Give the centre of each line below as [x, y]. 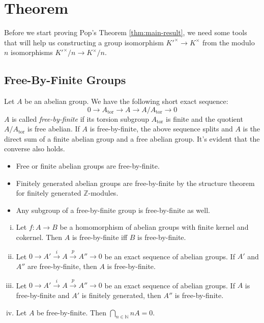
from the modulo [228, 42]
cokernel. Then [39, 237]
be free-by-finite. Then [71, 312]
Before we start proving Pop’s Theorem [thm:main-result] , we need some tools [126, 32]
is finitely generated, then [121, 295]
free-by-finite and [43, 295]
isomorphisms [32, 52]
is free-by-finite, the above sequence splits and [161, 129]
